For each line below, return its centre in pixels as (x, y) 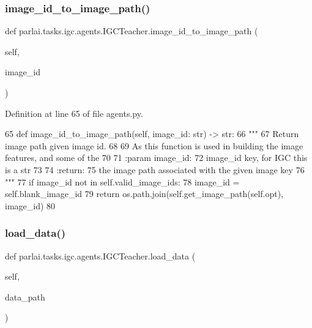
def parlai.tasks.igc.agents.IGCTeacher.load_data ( (100, 255)
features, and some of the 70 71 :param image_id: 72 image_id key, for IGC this (156, 158)
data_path (25, 296)
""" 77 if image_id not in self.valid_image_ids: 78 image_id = (122, 181)
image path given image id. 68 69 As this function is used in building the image (154, 145)
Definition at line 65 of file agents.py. (74, 113)
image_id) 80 (30, 205)
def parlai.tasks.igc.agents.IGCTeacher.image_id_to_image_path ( (132, 31)
